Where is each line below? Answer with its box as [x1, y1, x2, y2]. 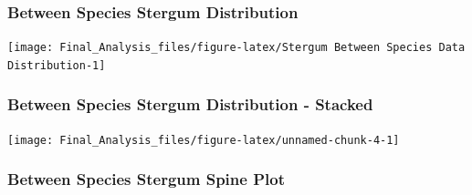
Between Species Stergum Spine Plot [7, 168, 285, 190]
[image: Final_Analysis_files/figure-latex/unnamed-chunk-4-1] [7, 133, 400, 147]
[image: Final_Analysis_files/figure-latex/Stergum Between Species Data [7, 41, 466, 55]
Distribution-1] [7, 58, 106, 72]
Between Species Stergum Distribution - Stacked [7, 93, 373, 116]
